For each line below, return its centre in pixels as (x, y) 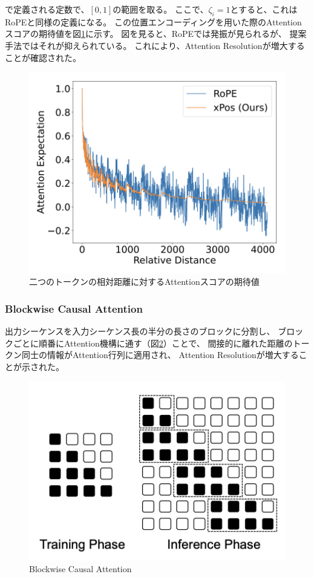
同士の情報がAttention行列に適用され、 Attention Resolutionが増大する (160, 355)
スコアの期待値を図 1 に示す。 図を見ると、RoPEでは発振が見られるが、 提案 (156, 34)
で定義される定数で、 (47, 9)
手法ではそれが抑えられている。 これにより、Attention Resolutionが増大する (155, 45)
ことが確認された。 (43, 57)
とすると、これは (264, 9)
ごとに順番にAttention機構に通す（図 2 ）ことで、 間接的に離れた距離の (153, 343)
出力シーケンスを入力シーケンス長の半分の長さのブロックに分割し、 (140, 331)
